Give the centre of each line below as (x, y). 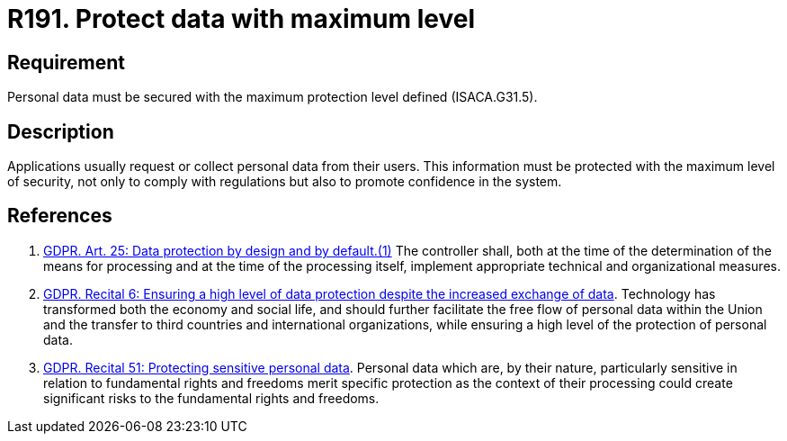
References (60, 216)
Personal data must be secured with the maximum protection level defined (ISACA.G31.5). (273, 97)
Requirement (67, 62)
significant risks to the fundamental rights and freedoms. (211, 398)
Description (61, 131)
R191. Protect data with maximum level (241, 19)
